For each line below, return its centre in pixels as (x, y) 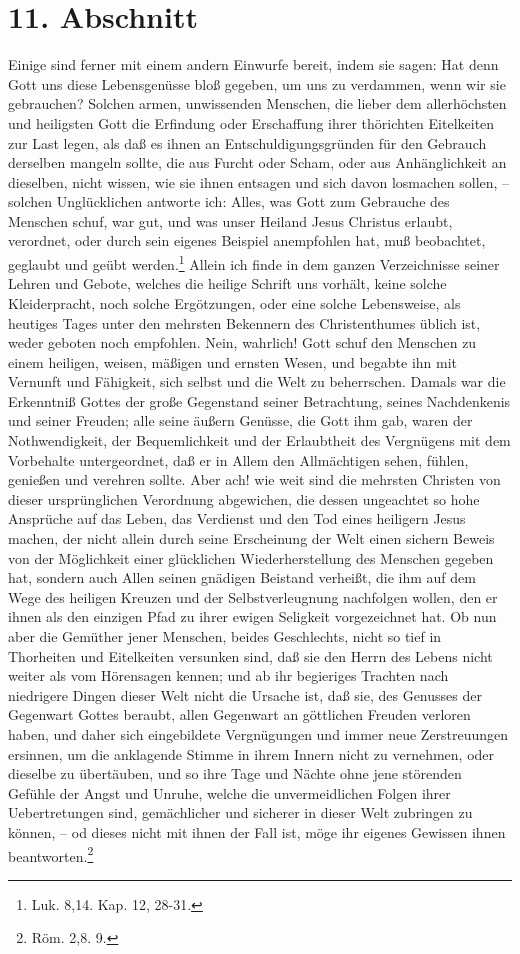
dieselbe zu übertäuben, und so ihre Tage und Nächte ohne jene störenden (235, 773)
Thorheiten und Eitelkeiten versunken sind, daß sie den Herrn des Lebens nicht (250, 655)
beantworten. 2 (51, 854)
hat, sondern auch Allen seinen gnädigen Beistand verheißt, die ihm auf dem (242, 577)
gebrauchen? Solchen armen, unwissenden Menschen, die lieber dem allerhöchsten (257, 103)
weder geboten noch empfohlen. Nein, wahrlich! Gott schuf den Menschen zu (242, 342)
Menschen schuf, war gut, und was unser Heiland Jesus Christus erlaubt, (230, 220)
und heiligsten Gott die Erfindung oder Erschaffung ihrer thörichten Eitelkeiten (251, 122)
